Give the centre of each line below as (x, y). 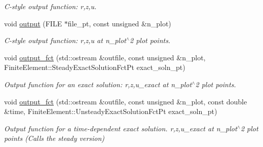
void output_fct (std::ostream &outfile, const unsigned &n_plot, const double (126, 101)
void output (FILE (33, 23)
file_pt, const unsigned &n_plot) (119, 23)
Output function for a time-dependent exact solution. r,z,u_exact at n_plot (121, 128)
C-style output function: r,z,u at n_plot (65, 40)
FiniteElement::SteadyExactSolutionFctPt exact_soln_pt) (95, 67)
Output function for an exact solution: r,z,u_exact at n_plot (98, 84)
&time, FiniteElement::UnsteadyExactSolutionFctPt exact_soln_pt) (111, 111)
